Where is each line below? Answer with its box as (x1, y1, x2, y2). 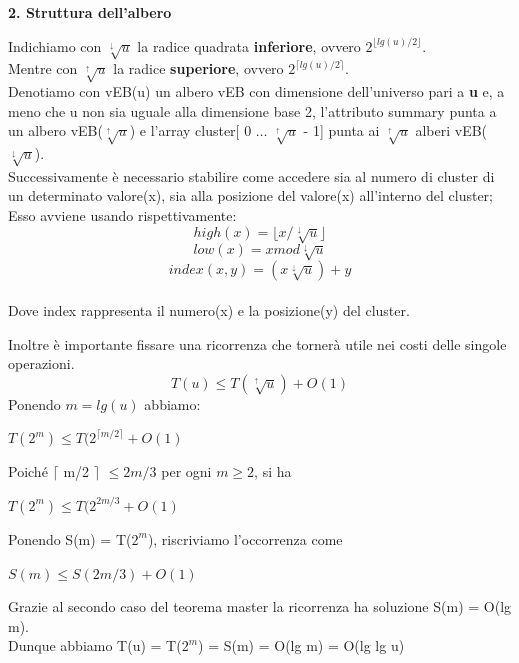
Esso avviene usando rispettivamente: (8, 205, 237, 226)
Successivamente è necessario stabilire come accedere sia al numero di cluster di (8, 165, 495, 186)
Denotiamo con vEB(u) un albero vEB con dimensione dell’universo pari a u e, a (8, 81, 505, 102)
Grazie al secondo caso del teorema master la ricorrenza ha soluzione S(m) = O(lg (8, 596, 512, 617)
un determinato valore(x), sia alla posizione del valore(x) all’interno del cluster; (8, 185, 494, 206)
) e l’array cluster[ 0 (129, 120, 252, 141)
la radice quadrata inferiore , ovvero (137, 35, 361, 56)
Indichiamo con (8, 35, 102, 56)
